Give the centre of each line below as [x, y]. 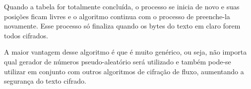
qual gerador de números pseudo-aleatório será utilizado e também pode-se [118, 61]
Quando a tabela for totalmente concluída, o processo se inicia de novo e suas [122, 6]
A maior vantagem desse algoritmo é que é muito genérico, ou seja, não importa [125, 52]
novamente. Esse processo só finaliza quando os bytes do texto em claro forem [122, 26]
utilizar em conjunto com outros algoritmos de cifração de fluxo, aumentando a [124, 71]
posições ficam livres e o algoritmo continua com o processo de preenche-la [117, 16]
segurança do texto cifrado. [45, 81]
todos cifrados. [26, 35]
